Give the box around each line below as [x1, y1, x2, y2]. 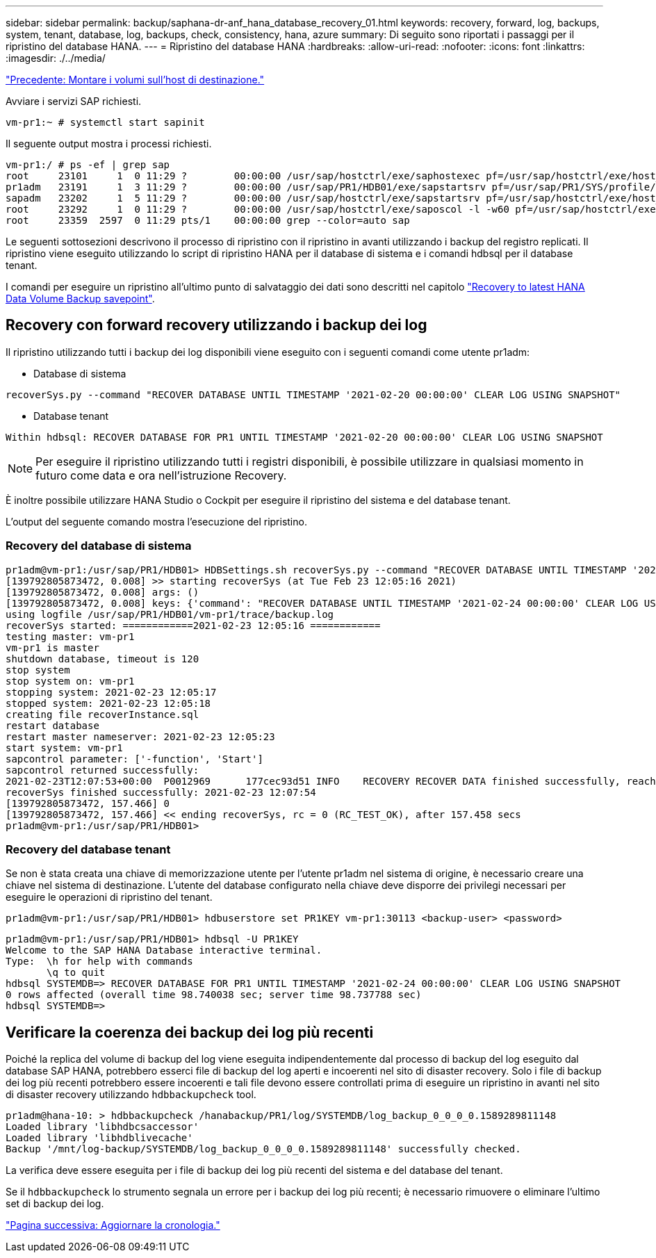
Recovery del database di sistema [6, 539, 192, 553]
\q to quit [47, 967, 106, 979]
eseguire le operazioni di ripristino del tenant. [6, 891, 213, 904]
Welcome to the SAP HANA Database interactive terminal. [6, 945, 322, 956]
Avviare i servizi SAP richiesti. [6, 95, 142, 107]
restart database [6, 719, 99, 731]
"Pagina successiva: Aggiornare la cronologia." [6, 1219, 220, 1232]
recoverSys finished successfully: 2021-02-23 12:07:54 [6, 786, 316, 798]
